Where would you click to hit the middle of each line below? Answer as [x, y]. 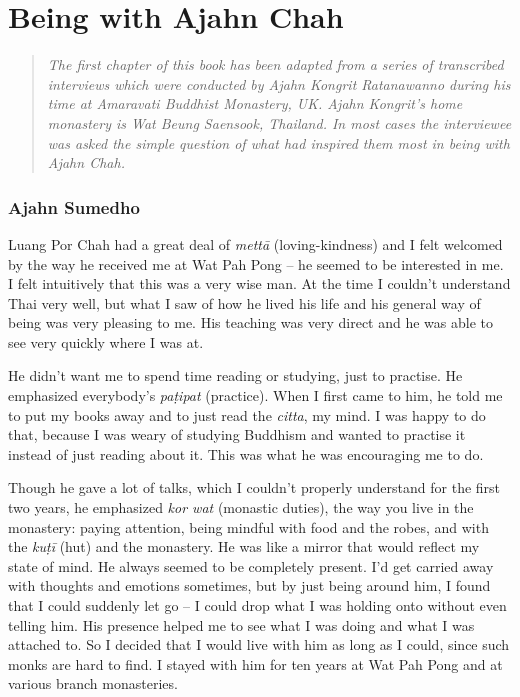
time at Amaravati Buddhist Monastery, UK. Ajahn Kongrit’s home [255, 103]
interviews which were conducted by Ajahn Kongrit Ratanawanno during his [279, 83]
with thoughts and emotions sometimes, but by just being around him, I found [249, 585]
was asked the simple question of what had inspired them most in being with [278, 142]
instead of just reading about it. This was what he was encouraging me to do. [246, 453]
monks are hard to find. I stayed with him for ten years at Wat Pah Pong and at [255, 663]
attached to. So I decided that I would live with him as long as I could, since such [259, 644]
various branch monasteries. [93, 683]
